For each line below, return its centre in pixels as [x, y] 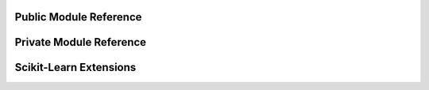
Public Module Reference [78, 17]
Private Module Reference [81, 42]
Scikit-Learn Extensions [75, 67]
